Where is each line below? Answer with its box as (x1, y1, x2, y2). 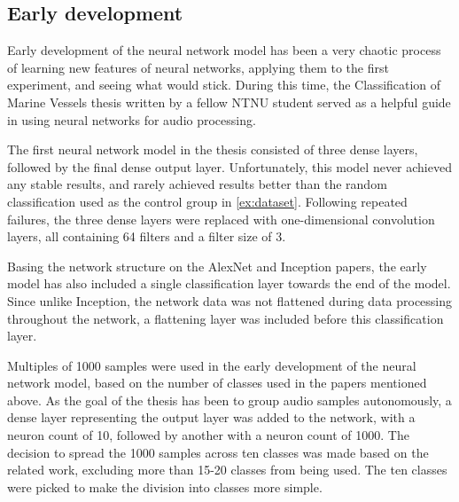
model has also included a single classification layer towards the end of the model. (7, 274, 451, 293)
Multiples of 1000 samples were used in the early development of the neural (7, 356, 416, 374)
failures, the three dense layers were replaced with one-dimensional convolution (7, 209, 435, 228)
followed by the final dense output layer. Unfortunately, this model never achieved (7, 157, 452, 176)
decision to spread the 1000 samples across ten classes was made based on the (7, 443, 429, 461)
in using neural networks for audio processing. (7, 110, 256, 129)
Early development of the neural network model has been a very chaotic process (7, 41, 441, 59)
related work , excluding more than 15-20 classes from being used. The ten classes (7, 460, 447, 479)
